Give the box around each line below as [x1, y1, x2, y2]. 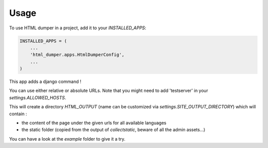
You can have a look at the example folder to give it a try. [9, 136, 126, 142]
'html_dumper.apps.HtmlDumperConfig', [30, 52, 125, 58]
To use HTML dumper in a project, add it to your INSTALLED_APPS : [9, 25, 146, 31]
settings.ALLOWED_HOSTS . [9, 94, 67, 100]
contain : [9, 111, 27, 117]
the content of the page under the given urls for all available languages [21, 120, 166, 126]
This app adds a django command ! [9, 78, 81, 84]
